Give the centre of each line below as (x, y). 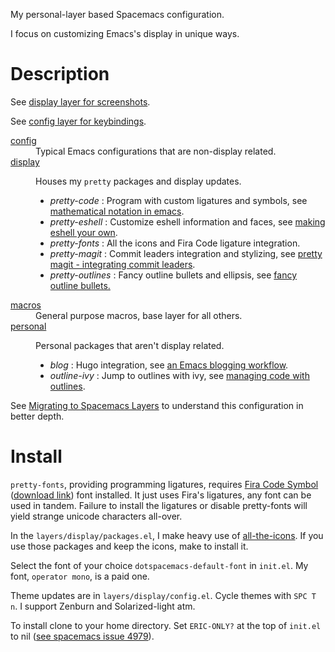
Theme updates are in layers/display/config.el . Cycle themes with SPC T (163, 595)
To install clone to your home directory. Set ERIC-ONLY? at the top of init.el (166, 625)
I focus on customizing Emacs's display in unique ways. (125, 33)
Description (60, 74)
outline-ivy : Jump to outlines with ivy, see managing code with (179, 375)
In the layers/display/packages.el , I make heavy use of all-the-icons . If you (167, 535)
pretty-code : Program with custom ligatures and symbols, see (178, 200)
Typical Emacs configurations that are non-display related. (156, 151)
